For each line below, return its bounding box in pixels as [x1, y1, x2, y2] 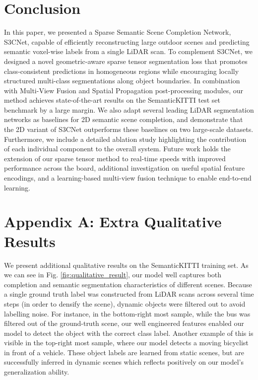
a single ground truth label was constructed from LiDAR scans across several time [4, 289, 254, 299]
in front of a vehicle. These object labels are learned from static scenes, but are [4, 347, 244, 357]
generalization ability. [4, 367, 69, 377]
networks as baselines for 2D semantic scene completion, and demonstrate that [4, 114, 243, 125]
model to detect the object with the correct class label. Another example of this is [4, 327, 254, 338]
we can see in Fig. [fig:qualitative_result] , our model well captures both [4, 269, 222, 280]
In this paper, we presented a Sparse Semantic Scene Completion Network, [4, 27, 231, 37]
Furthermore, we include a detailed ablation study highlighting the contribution [4, 133, 247, 144]
